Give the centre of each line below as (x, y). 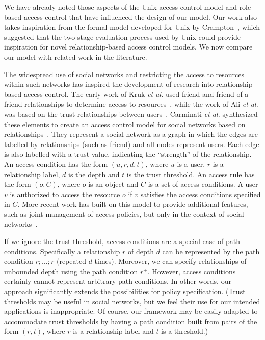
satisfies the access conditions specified (201, 194)
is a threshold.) (185, 331)
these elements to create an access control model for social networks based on (125, 124)
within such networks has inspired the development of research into (109, 84)
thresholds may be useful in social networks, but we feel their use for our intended (132, 301)
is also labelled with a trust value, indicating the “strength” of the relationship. (128, 154)
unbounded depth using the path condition (71, 271)
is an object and (113, 184)
